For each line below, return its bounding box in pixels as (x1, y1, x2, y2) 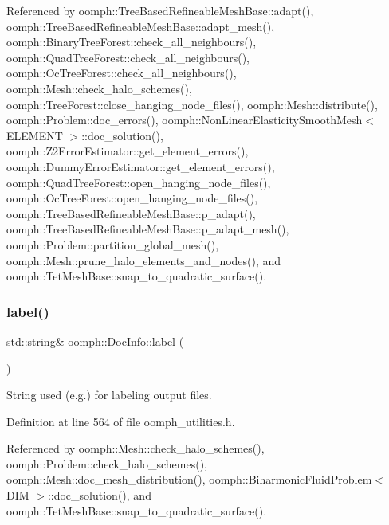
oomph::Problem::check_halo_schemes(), (6, 455, 207, 472)
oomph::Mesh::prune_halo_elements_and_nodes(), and (6, 252, 281, 268)
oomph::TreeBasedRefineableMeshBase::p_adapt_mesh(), (6, 221, 289, 237)
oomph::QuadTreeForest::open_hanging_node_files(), (6, 174, 271, 190)
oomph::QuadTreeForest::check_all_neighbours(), (6, 49, 250, 65)
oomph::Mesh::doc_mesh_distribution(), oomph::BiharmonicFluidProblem (6, 471, 372, 488)
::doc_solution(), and (47, 487, 151, 503)
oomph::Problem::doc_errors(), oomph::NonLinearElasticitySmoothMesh (6, 112, 363, 128)
